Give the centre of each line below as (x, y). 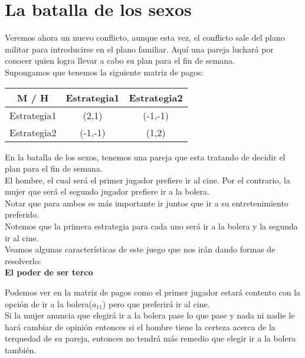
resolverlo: (23, 260)
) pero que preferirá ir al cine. (156, 303)
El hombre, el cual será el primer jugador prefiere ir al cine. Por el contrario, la (147, 180)
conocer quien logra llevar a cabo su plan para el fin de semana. (120, 60)
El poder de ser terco (49, 272)
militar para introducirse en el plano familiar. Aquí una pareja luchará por (139, 49)
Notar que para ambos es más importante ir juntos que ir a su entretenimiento (147, 203)
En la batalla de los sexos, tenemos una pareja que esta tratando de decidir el (145, 157)
